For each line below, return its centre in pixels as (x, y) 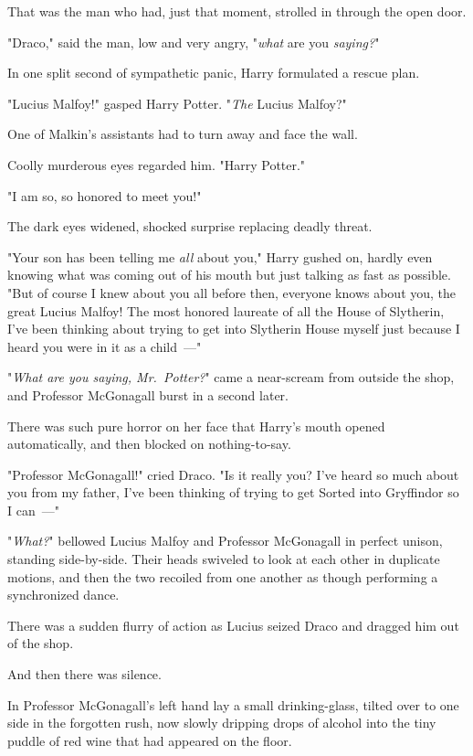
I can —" (33, 510)
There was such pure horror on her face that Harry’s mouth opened (196, 426)
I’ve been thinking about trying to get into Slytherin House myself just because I (234, 329)
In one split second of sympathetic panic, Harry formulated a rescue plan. (214, 73)
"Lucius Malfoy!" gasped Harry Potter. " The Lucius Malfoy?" (177, 103)
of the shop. (41, 643)
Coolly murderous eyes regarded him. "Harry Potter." (157, 164)
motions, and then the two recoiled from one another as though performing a (223, 576)
